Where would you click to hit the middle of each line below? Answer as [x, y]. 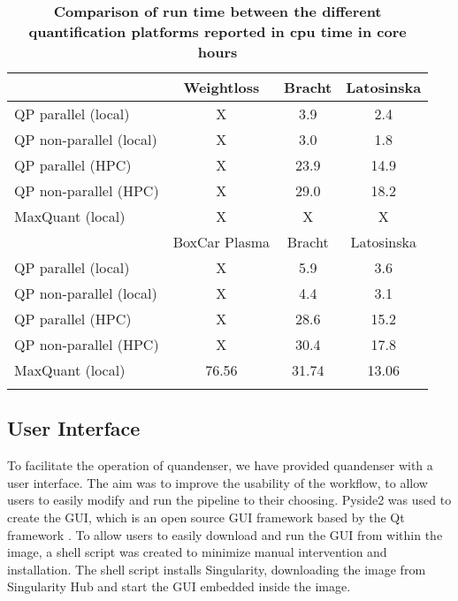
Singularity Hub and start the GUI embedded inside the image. [179, 586]
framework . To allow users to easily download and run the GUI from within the [225, 534]
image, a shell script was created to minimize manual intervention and [197, 552]
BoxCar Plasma [221, 242]
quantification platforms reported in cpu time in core [218, 31]
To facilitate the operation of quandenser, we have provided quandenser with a [220, 465]
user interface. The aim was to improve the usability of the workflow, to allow [218, 482]
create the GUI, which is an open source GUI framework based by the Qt [206, 517]
